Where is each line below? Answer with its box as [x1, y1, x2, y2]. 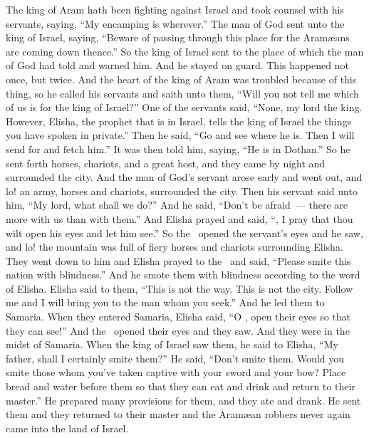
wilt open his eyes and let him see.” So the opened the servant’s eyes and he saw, [6, 225, 363, 240]
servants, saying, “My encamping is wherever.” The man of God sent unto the [6, 16, 345, 31]
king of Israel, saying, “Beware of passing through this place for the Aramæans [6, 30, 350, 45]
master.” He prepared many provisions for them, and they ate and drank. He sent [6, 392, 361, 407]
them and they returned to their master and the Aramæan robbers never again [6, 407, 350, 422]
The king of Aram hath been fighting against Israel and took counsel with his [6, 2, 344, 16]
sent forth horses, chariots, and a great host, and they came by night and [6, 155, 326, 170]
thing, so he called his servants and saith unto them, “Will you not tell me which [6, 85, 359, 100]
